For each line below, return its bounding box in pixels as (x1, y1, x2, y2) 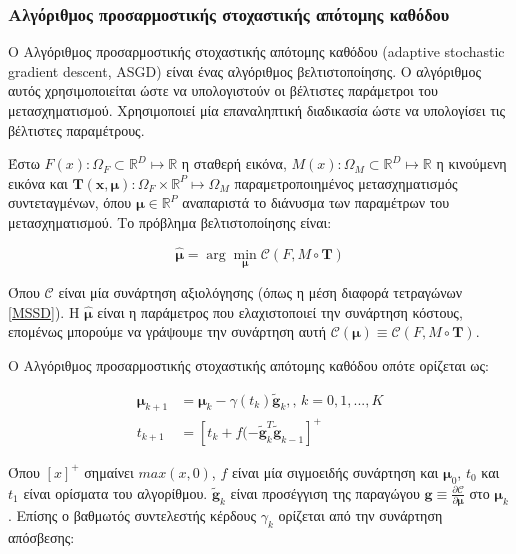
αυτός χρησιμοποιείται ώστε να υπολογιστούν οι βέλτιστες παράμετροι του (8, 80, 438, 101)
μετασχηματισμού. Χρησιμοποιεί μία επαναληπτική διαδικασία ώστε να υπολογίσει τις (8, 100, 506, 120)
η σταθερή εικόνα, (181, 153, 287, 174)
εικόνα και (8, 172, 68, 193)
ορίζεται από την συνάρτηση (278, 505, 443, 526)
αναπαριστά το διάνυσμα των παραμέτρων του (182, 192, 450, 213)
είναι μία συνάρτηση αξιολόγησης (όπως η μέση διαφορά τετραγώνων (58, 282, 463, 302)
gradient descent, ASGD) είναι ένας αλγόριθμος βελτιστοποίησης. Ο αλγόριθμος (8, 60, 482, 81)
